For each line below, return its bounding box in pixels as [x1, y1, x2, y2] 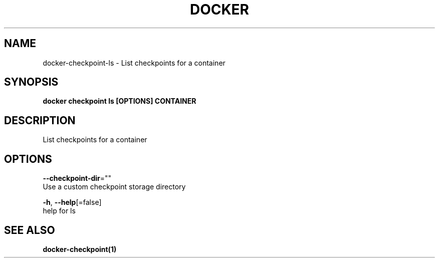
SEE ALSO [4, 223, 55, 236]
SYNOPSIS [4, 76, 59, 89]
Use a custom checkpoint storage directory [43, 182, 186, 191]
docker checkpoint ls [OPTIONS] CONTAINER [43, 97, 196, 106]
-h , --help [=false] [43, 198, 102, 207]
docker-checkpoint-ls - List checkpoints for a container [43, 58, 226, 67]
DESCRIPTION [4, 114, 76, 127]
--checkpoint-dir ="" [43, 174, 112, 183]
